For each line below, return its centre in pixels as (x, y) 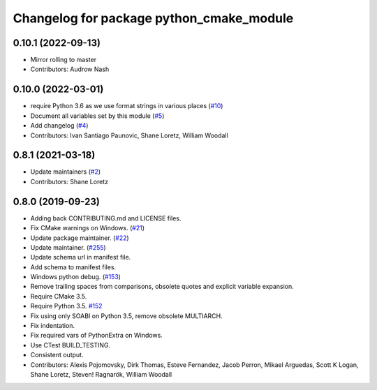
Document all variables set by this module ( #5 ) (97, 116)
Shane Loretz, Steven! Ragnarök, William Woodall (101, 374)
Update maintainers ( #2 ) (66, 172)
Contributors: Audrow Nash (70, 69)
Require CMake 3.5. (59, 296)
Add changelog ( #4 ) (59, 126)
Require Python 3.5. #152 (66, 306)
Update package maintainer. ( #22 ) (80, 238)
